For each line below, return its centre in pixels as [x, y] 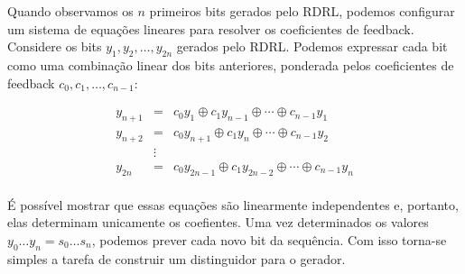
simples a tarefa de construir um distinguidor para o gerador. [177, 258]
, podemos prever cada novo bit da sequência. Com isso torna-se [269, 239]
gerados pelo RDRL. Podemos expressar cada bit [312, 46]
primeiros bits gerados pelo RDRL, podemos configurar [302, 11]
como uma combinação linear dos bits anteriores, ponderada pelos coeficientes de [231, 64]
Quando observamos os [70, 11]
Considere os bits [55, 46]
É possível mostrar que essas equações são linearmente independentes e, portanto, [233, 204]
